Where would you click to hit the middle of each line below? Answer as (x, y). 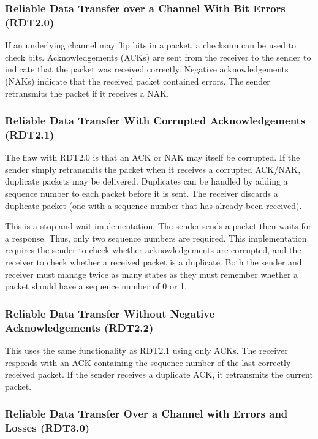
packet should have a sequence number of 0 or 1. (96, 286)
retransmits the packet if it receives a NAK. (87, 93)
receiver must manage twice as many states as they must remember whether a (152, 274)
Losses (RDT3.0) (47, 428)
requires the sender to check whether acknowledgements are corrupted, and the (153, 250)
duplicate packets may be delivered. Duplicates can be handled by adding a (146, 181)
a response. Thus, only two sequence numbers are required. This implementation (156, 238)
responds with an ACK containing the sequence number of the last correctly (148, 362)
